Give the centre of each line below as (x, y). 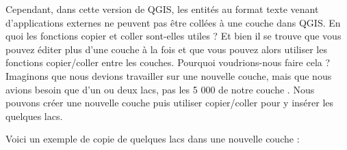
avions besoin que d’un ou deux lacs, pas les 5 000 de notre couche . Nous (160, 89)
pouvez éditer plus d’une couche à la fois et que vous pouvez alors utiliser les (166, 49)
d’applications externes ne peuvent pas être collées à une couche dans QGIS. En (173, 22)
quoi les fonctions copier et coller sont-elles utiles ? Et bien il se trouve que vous (173, 36)
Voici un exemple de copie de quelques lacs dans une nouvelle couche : (153, 139)
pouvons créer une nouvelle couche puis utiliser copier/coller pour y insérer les (170, 103)
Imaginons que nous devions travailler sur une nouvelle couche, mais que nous (169, 75)
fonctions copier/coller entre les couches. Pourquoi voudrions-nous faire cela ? (168, 62)
